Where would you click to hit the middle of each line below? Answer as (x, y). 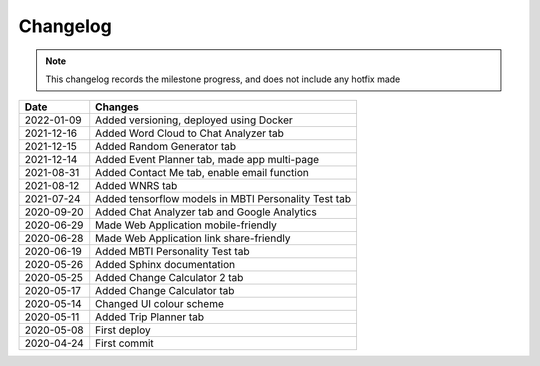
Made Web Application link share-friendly (193, 238)
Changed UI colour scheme (159, 304)
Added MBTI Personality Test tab (172, 252)
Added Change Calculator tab (165, 291)
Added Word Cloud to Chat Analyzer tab (190, 133)
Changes (117, 107)
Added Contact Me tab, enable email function (202, 173)
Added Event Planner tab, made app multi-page (207, 160)
